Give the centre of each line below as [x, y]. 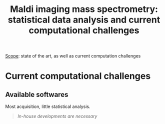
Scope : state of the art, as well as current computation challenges [73, 56]
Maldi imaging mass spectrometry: [84, 9]
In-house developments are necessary [57, 116]
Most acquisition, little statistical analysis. [48, 106]
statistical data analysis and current [84, 20]
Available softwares [37, 94]
